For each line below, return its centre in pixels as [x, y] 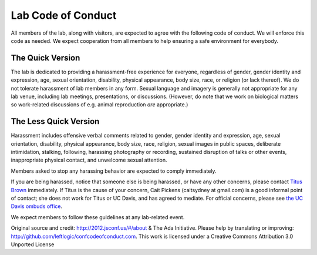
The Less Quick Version [55, 121]
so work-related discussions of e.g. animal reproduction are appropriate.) [100, 105]
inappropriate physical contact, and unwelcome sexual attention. [89, 160]
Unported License [33, 244]
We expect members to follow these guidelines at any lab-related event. [98, 217]
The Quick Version [45, 58]
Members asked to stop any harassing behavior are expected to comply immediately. [114, 171]
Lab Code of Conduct [64, 15]
